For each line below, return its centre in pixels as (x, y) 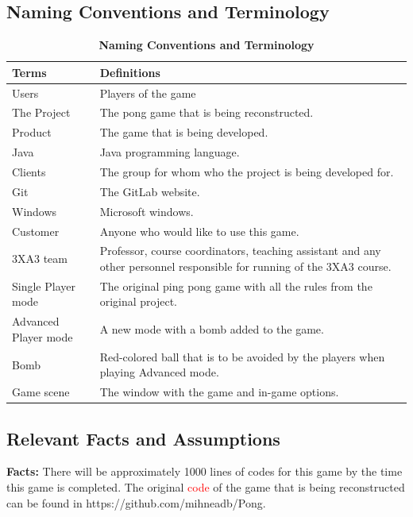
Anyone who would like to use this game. (199, 231)
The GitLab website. (150, 191)
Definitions (130, 72)
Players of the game (148, 93)
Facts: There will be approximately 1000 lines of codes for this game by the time (205, 471)
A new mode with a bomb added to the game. (212, 329)
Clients (29, 172)
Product (32, 132)
